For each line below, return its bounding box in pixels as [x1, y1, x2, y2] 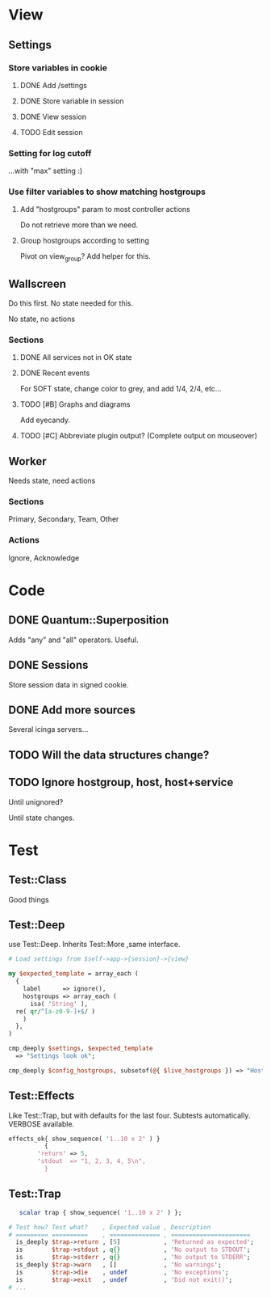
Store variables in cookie [8, 62, 107, 74]
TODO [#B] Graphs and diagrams [19, 400, 131, 409]
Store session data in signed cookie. [8, 679, 129, 689]
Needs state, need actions [8, 476, 96, 486]
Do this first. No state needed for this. [8, 298, 134, 308]
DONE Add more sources [8, 703, 135, 717]
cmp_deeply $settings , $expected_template [8, 1045, 153, 1053]
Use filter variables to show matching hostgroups [8, 186, 206, 197]
